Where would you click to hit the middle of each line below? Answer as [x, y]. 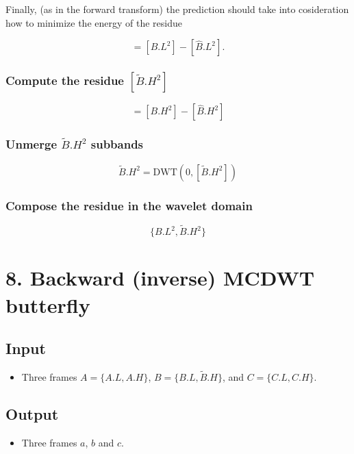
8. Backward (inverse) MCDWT [160, 278]
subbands [117, 144]
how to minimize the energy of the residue [94, 22]
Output [32, 414]
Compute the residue [65, 80]
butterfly [48, 304]
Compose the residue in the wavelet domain [129, 205]
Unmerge [31, 144]
